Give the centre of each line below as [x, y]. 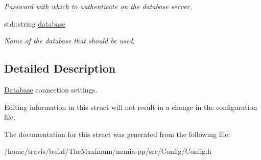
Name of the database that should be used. [69, 41]
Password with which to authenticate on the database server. [98, 6]
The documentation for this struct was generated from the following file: [117, 134]
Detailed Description [60, 68]
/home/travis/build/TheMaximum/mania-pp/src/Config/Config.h [108, 151]
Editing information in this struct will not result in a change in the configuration [131, 107]
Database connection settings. [51, 89]
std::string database [35, 23]
